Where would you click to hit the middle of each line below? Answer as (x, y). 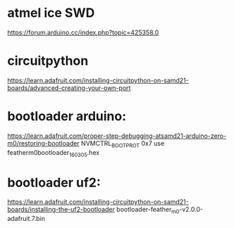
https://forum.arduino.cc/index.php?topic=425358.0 (83, 32)
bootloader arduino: (67, 116)
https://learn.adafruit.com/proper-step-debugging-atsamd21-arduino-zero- (117, 136)
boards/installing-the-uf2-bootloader (61, 210)
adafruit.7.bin (26, 219)
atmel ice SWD (51, 13)
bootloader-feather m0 (148, 210)
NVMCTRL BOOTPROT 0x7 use (123, 144)
